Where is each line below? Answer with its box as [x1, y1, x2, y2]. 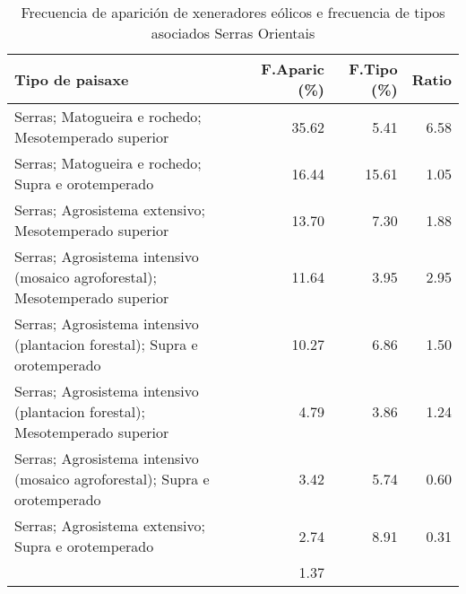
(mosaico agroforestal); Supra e [14, 468, 210, 489]
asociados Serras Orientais [151, 22, 315, 43]
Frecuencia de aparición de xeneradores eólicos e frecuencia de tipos [21, 2, 445, 22]
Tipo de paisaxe [14, 68, 129, 90]
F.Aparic [261, 58, 324, 79]
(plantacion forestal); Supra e [14, 334, 198, 354]
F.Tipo [349, 58, 398, 79]
